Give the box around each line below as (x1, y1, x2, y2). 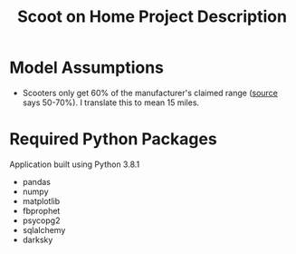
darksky (22, 234, 53, 245)
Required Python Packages (9, 129, 217, 150)
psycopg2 (22, 215, 61, 226)
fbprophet (22, 205, 61, 216)
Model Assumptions (9, 57, 165, 78)
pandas (22, 176, 52, 187)
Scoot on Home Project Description (16, 6, 288, 27)
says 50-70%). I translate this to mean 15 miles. (22, 97, 200, 108)
